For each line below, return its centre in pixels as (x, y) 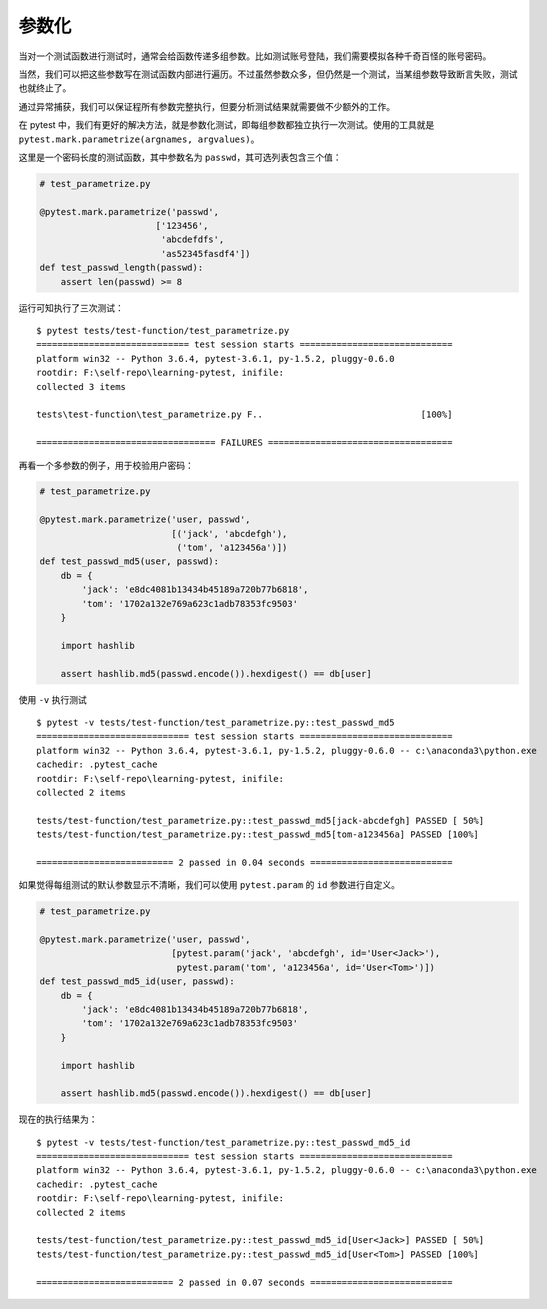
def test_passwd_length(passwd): (121, 268)
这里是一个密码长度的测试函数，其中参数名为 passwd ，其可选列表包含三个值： (180, 157)
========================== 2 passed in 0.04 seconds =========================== (244, 862)
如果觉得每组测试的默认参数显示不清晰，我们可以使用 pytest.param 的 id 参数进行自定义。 (209, 885)
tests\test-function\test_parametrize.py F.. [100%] (244, 414)
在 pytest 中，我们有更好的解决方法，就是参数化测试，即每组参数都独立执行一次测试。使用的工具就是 (226, 125)
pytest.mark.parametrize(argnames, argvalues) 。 (139, 139)
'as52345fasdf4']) (205, 253)
